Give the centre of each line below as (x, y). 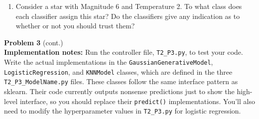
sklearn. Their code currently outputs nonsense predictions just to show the (119, 91)
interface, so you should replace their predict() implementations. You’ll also (137, 101)
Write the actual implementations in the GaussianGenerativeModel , (109, 62)
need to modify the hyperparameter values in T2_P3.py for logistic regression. (123, 111)
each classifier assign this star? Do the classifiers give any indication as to (128, 16)
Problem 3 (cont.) (34, 42)
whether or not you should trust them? (75, 26)
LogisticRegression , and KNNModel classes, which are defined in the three (118, 71)
